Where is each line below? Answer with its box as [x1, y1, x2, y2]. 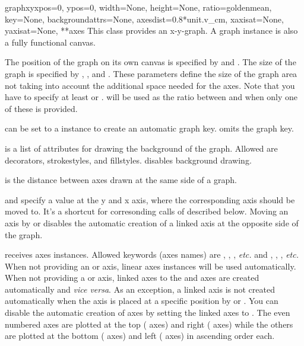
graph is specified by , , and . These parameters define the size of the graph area [5, 67, 297, 79]
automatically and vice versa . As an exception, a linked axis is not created [5, 283, 275, 295]
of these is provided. [5, 102, 78, 114]
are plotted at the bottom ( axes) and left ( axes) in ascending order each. [5, 329, 275, 342]
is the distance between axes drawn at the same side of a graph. [5, 174, 237, 186]
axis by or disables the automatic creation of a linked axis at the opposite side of [5, 216, 299, 229]
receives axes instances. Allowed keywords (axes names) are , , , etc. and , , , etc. [5, 248, 299, 261]
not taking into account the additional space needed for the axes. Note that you [5, 79, 295, 91]
